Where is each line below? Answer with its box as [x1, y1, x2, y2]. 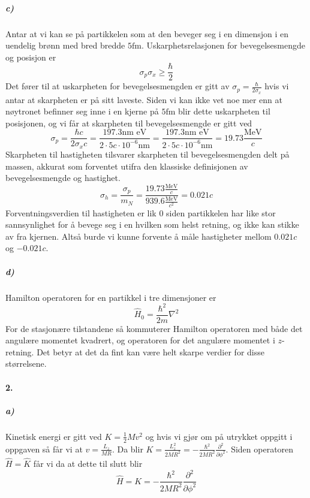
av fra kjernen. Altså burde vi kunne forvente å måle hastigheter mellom [5, 230, 272, 242]
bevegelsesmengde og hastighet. [5, 171, 121, 184]
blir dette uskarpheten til [177, 105, 270, 117]
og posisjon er [5, 50, 56, 63]
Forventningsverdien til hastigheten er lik [5, 206, 156, 219]
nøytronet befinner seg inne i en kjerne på [5, 105, 159, 117]
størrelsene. [5, 357, 47, 370]
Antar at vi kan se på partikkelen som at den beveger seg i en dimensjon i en [5, 27, 289, 40]
